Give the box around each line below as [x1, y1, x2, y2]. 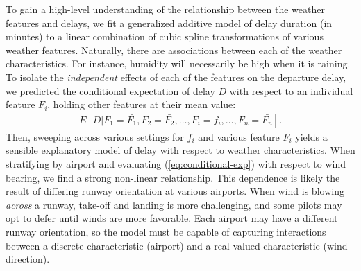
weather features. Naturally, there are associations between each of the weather [6, 42, 342, 57]
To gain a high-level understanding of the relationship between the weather [6, 2, 325, 16]
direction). [6, 252, 50, 266]
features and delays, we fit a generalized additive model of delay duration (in [6, 15, 333, 30]
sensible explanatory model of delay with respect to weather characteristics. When [6, 143, 355, 157]
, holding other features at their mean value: [47, 97, 236, 112]
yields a [295, 129, 328, 143]
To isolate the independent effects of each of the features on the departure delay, [6, 69, 346, 84]
